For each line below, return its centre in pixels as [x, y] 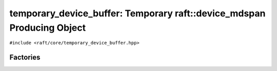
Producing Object [48, 28]
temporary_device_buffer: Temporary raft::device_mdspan [137, 13]
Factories [25, 57]
